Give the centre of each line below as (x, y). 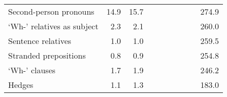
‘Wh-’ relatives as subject (53, 26)
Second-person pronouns (51, 11)
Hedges (21, 85)
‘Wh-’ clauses (32, 70)
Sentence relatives (40, 41)
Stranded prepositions (47, 55)
